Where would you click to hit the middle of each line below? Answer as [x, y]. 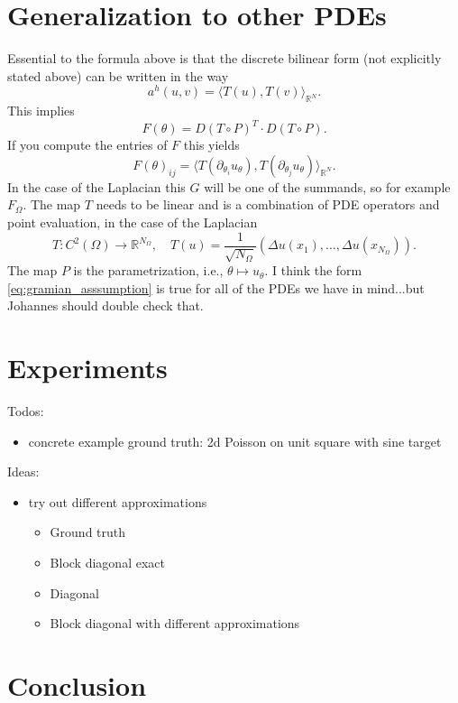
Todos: [26, 411]
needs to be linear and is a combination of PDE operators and [268, 204]
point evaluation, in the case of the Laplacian [133, 222]
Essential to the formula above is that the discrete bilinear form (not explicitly [224, 58]
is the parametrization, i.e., [148, 270]
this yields [211, 145]
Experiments [87, 368]
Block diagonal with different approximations [175, 623]
